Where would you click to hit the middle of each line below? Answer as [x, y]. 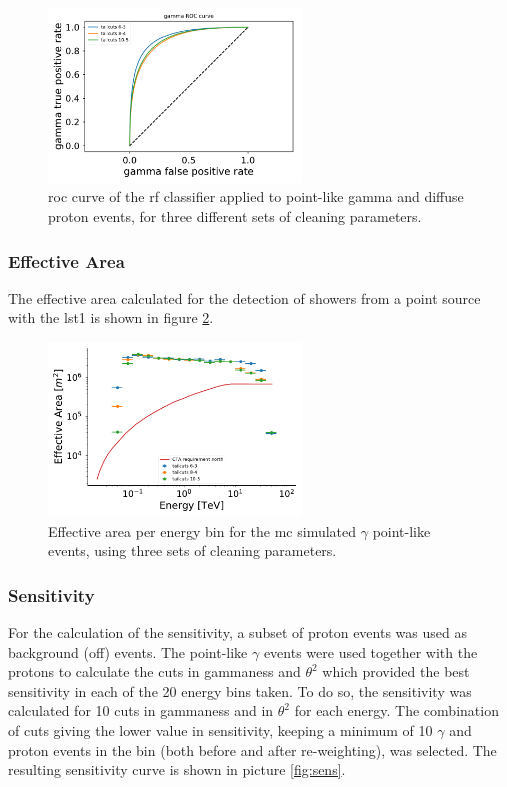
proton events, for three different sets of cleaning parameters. [235, 216]
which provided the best [396, 671]
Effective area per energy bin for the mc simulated [202, 530]
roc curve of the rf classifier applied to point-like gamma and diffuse [256, 196]
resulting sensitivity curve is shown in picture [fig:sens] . [177, 769]
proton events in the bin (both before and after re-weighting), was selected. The [252, 749]
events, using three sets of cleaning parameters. [192, 550]
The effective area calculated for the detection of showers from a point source [244, 297]
